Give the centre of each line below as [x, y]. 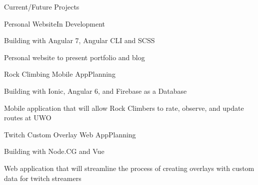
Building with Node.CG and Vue [54, 151]
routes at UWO [28, 118]
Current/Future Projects [42, 7]
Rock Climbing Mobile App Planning [60, 74]
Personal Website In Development [55, 23]
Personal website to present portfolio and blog [74, 57]
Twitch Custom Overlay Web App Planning [70, 134]
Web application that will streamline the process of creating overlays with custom [129, 168]
